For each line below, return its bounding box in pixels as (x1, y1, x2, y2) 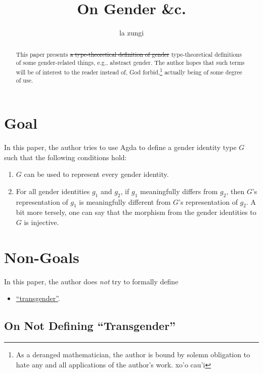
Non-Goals (4, 246, 79, 267)
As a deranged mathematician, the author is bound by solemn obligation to (16, 349, 250, 360)
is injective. (24, 217, 59, 228)
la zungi (119, 27, 144, 38)
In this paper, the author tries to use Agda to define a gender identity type (4, 142, 237, 153)
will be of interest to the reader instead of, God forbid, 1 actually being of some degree (16, 66, 242, 76)
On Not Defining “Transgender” (4, 318, 176, 333)
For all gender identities (16, 185, 90, 196)
